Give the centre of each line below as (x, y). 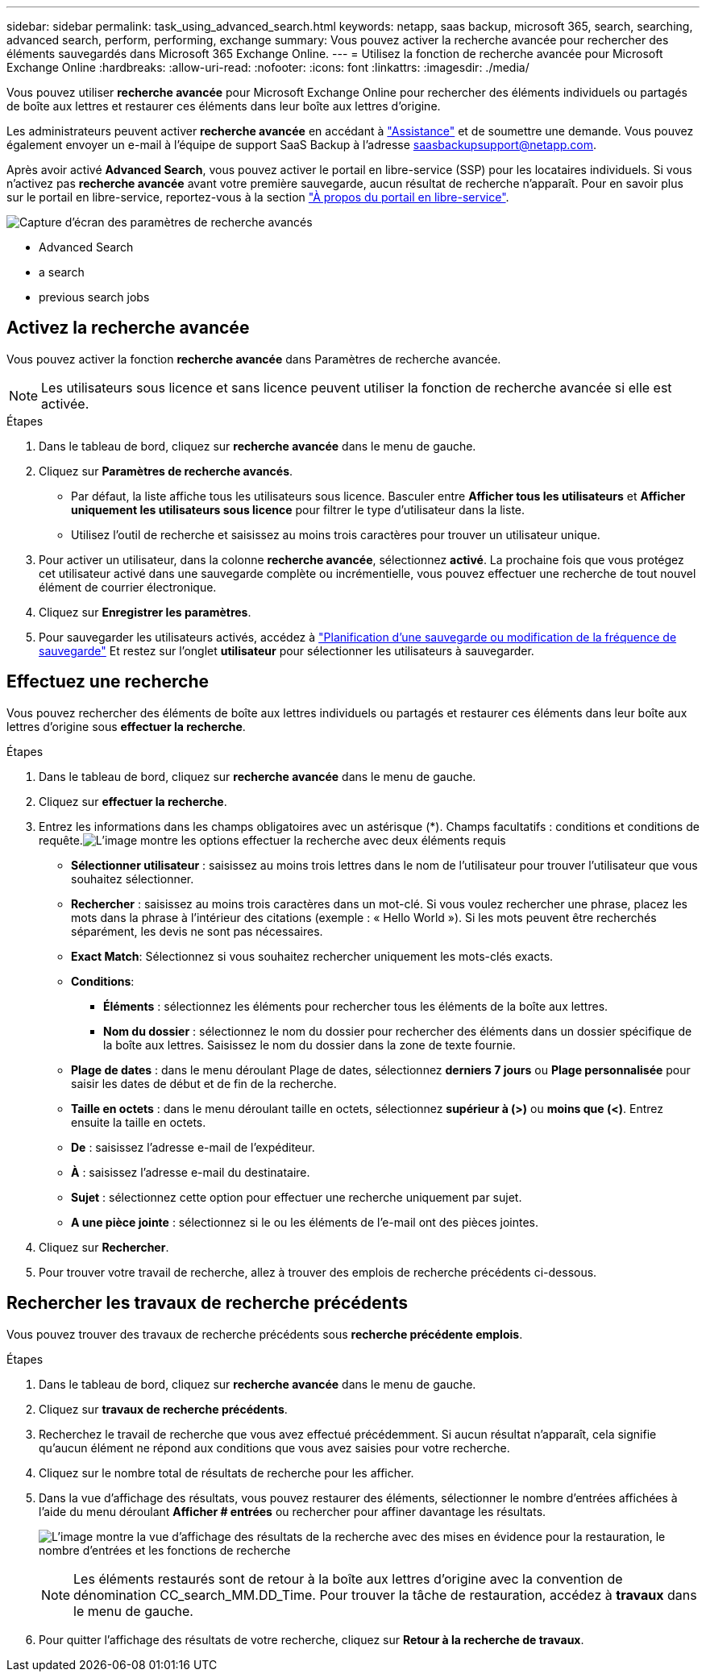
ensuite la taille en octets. (139, 1122)
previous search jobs (94, 297)
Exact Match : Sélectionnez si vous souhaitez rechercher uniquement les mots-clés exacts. (312, 956)
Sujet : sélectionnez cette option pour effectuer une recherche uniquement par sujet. (297, 1197)
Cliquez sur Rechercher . (104, 1247)
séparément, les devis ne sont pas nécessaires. (197, 931)
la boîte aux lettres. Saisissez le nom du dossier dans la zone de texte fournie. (309, 1045)
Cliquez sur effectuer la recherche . (133, 801)
